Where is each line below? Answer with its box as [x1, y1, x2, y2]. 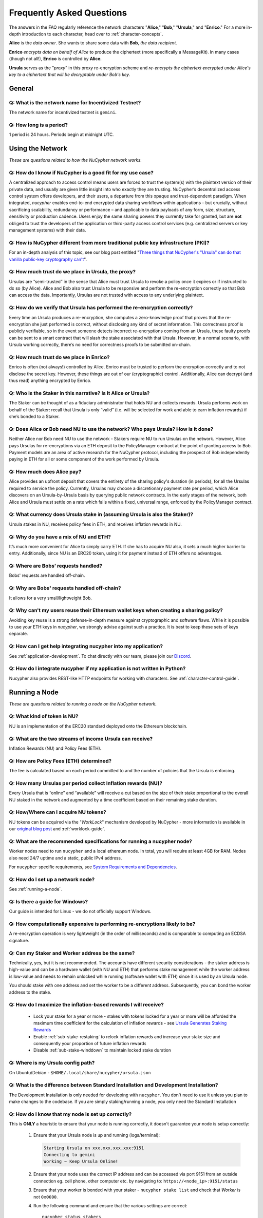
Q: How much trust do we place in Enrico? [9, 354, 110, 361]
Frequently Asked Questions [9, 7, 127, 18]
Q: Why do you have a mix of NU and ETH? [9, 533, 111, 540]
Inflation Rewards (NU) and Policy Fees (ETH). [9, 745, 102, 751]
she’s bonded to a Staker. [9, 413, 60, 419]
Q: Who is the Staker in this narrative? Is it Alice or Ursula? [9, 390, 150, 397]
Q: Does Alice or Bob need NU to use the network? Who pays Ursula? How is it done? [9, 425, 214, 432]
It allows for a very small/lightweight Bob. [9, 595, 92, 601]
